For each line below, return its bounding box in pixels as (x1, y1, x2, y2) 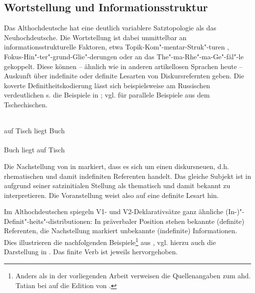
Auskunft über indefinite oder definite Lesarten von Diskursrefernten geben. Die (4, 71, 244, 81)
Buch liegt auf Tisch (4, 145, 65, 155)
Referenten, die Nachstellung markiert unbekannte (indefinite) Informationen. (4, 225, 237, 236)
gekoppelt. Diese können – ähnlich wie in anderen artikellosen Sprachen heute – (4, 61, 243, 71)
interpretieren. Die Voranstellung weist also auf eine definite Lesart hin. (4, 190, 219, 200)
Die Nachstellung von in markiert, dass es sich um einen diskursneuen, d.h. (4, 161, 229, 171)
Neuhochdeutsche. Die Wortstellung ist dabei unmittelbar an (4, 32, 187, 42)
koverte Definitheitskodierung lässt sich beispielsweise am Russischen (4, 80, 210, 90)
